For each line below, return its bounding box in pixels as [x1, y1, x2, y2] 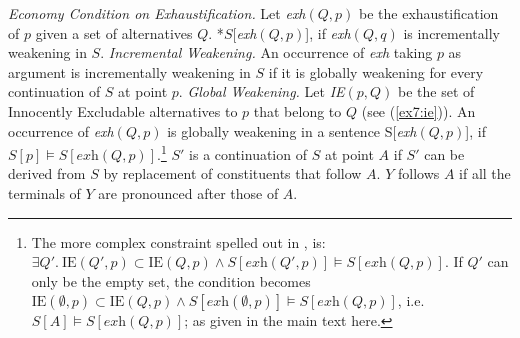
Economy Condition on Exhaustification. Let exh [8, 3, 306, 23]
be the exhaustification [359, 3, 499, 23]
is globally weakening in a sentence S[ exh [167, 120, 417, 141]
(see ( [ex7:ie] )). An [361, 100, 476, 121]
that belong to [253, 100, 342, 121]
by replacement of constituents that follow [103, 163, 362, 184]
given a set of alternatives [35, 22, 193, 43]
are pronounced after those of [98, 183, 279, 203]
